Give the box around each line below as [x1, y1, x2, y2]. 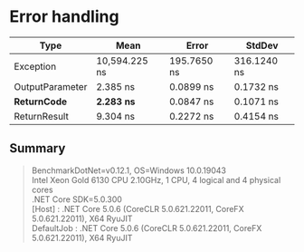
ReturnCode [14, 95, 68, 108]
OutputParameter [14, 80, 88, 92]
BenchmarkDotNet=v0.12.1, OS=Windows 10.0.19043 [31, 165, 227, 176]
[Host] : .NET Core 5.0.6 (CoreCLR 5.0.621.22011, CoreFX [31, 203, 244, 214]
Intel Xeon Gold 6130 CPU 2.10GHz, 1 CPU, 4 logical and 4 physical [31, 174, 281, 185]
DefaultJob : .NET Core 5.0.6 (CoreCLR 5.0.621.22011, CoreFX [31, 222, 262, 233]
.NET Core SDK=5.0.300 [31, 193, 122, 205]
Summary [9, 141, 66, 156]
